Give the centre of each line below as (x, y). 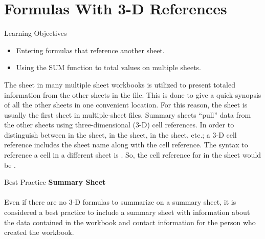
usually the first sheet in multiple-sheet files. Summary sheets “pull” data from (128, 114)
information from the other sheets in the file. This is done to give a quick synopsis (133, 94)
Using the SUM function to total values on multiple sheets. (108, 67)
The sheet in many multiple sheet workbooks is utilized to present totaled (120, 84)
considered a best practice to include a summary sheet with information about (127, 212)
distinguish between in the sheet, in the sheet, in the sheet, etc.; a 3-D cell (120, 134)
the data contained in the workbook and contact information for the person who (130, 222)
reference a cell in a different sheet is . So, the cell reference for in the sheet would (133, 155)
